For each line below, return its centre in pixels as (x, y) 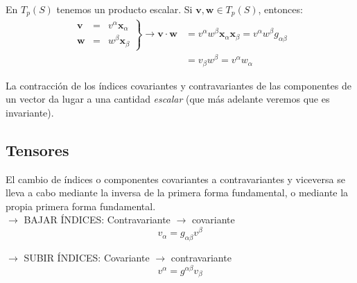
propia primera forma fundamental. (81, 206)
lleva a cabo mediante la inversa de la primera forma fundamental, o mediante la (177, 192)
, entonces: (280, 9)
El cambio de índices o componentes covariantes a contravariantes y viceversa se (175, 179)
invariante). (30, 112)
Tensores (37, 149)
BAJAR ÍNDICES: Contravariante (97, 220)
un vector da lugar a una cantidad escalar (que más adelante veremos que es (168, 99)
